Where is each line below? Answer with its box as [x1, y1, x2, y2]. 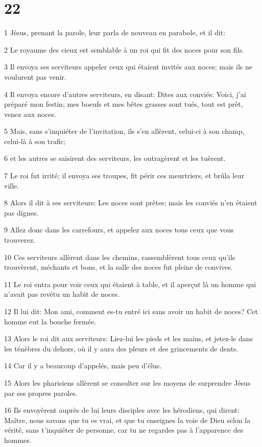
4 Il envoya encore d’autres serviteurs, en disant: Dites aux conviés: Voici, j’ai [4, 88, 246, 99]
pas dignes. [4, 207, 39, 218]
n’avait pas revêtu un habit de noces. [4, 289, 120, 299]
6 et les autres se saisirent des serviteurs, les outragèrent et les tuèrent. [4, 153, 226, 163]
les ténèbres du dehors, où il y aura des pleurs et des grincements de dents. [4, 343, 239, 354]
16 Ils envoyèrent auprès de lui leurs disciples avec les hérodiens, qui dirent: [4, 405, 240, 415]
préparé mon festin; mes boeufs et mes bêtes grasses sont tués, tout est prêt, [4, 99, 243, 109]
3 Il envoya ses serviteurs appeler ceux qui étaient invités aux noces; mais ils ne [4, 61, 252, 72]
